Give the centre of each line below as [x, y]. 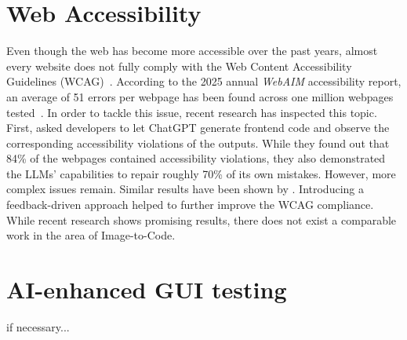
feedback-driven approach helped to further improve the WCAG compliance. [190, 205]
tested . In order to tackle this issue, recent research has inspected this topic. [192, 112]
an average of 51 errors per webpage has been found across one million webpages [200, 96]
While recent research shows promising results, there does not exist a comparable [202, 219]
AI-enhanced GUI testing [147, 289]
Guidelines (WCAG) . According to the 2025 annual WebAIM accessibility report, [204, 81]
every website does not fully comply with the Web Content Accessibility [179, 66]
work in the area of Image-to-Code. [91, 235]
